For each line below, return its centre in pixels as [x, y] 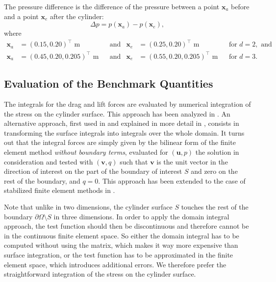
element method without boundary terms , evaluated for [86, 152]
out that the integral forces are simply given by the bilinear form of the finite [120, 142]
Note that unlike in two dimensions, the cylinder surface [88, 206]
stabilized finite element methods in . [60, 190]
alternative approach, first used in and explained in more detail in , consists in [122, 123]
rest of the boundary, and [42, 180]
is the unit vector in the [192, 161]
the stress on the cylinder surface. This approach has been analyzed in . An [117, 113]
